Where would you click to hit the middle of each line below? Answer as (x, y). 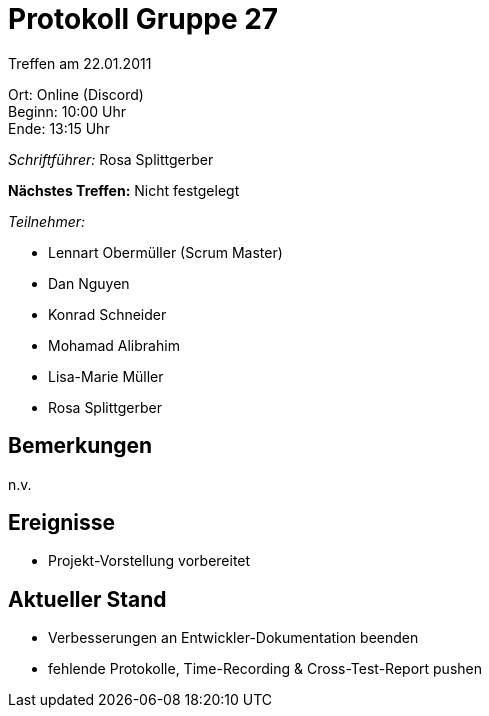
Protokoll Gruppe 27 (143, 19)
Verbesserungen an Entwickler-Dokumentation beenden (233, 638)
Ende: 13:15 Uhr (59, 128)
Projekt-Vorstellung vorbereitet (149, 561)
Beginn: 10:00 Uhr (67, 111)
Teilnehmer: (47, 221)
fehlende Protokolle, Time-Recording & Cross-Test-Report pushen (265, 669)
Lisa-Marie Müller (106, 376)
